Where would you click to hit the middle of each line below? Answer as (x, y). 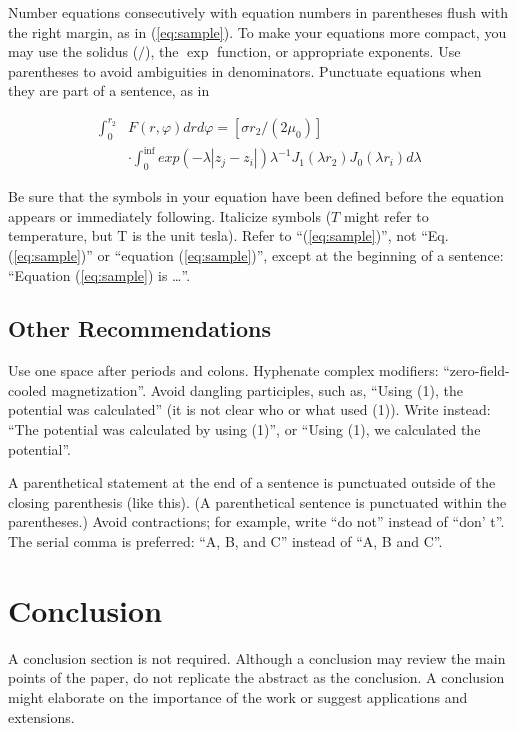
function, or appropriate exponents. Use (339, 51)
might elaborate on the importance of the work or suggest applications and (238, 696)
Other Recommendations (140, 328)
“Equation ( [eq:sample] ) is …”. (99, 274)
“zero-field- (476, 370)
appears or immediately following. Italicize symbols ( (170, 215)
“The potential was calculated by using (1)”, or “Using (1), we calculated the (244, 429)
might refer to (386, 215)
